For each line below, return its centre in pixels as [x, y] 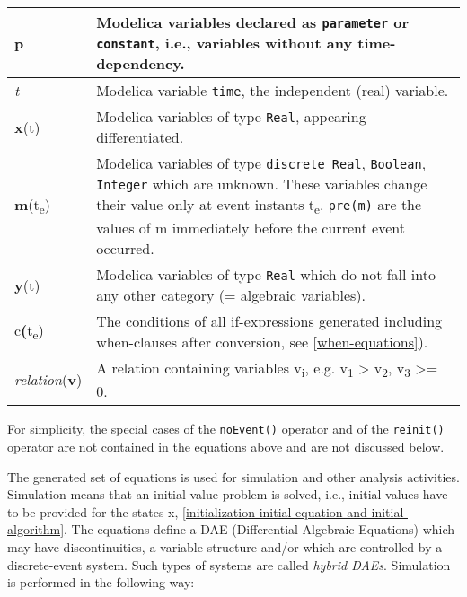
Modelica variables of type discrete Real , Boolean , [261, 163]
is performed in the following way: [101, 582]
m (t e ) [32, 206]
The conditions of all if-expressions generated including [269, 321]
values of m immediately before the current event [251, 228]
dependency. [141, 63]
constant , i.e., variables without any [225, 43]
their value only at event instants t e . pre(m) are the [259, 206]
